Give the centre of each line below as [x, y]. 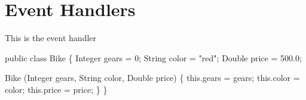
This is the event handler [51, 38]
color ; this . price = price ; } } [56, 89]
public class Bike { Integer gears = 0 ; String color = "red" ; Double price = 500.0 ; [153, 57]
